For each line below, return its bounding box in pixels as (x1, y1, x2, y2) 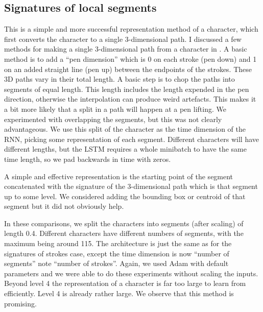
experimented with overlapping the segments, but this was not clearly (4, 113, 222, 124)
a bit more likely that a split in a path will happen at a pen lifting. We (4, 103, 226, 114)
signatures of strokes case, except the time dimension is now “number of (4, 248, 229, 258)
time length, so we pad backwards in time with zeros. (4, 153, 171, 164)
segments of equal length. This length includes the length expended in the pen (4, 83, 249, 94)
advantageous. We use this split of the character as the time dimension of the (4, 124, 246, 134)
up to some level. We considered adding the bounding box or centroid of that (4, 190, 246, 201)
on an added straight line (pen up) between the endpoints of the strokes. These (4, 63, 252, 74)
